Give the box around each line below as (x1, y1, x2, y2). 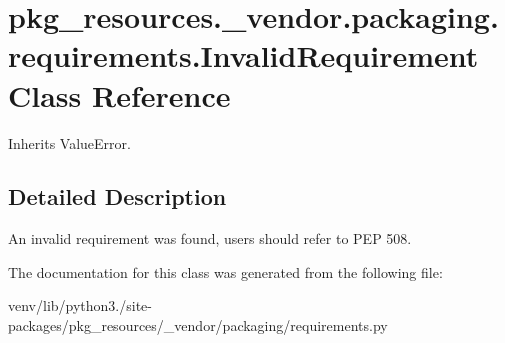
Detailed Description (8, 181, 227, 212)
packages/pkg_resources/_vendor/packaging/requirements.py (8, 315, 388, 336)
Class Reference (8, 74, 231, 115)
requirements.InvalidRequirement (8, 35, 479, 76)
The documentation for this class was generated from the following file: (8, 261, 443, 282)
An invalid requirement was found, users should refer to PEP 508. (8, 228, 412, 249)
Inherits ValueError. (8, 132, 131, 153)
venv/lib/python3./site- (8, 295, 152, 316)
